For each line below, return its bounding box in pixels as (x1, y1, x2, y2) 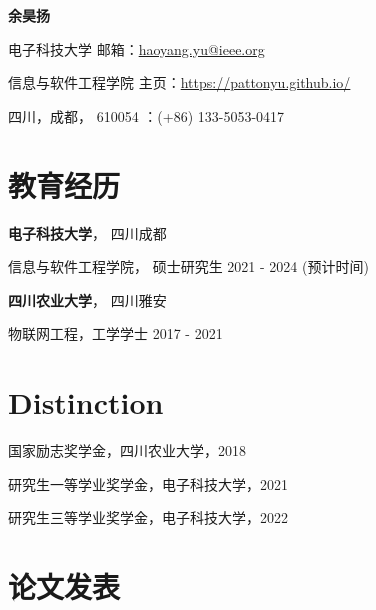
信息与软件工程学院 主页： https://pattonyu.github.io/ (8, 72, 351, 93)
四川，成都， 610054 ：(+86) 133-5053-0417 (8, 105, 285, 126)
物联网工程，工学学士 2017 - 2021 (8, 323, 223, 344)
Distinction (8, 382, 164, 423)
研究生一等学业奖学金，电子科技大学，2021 (8, 473, 288, 494)
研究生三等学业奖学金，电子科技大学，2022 (8, 507, 288, 528)
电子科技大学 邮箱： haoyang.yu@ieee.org (8, 38, 265, 59)
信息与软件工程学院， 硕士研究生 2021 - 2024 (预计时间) (8, 256, 369, 277)
